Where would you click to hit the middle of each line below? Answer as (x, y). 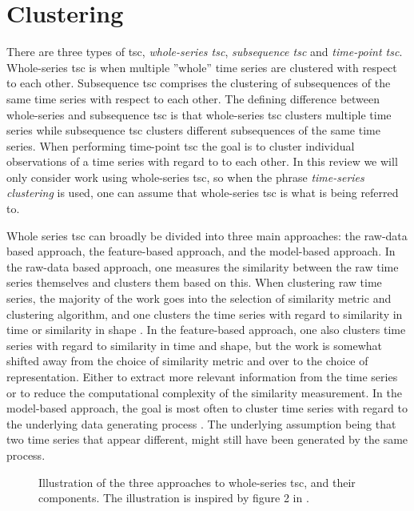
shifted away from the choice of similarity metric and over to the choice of (187, 361)
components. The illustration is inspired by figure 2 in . (174, 498)
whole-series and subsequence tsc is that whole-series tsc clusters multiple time (199, 114)
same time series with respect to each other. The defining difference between (193, 98)
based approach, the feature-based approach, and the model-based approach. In (201, 251)
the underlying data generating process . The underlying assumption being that (201, 423)
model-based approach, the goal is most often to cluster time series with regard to (207, 408)
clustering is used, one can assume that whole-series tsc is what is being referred (203, 193)
